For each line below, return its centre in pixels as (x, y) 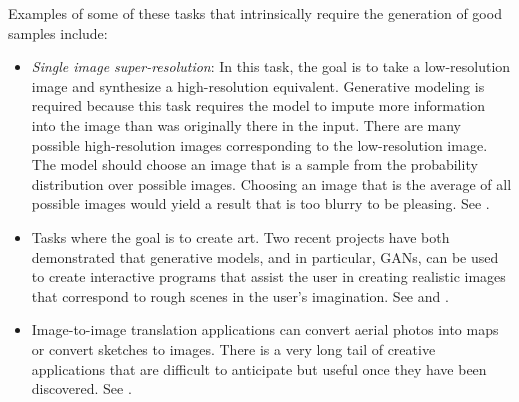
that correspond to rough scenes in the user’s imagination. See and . (240, 295)
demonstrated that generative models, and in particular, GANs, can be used (265, 256)
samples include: (58, 32)
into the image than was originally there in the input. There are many (246, 124)
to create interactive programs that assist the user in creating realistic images (268, 276)
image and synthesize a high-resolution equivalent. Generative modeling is (258, 85)
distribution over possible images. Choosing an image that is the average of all (271, 183)
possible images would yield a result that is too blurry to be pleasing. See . (260, 203)
